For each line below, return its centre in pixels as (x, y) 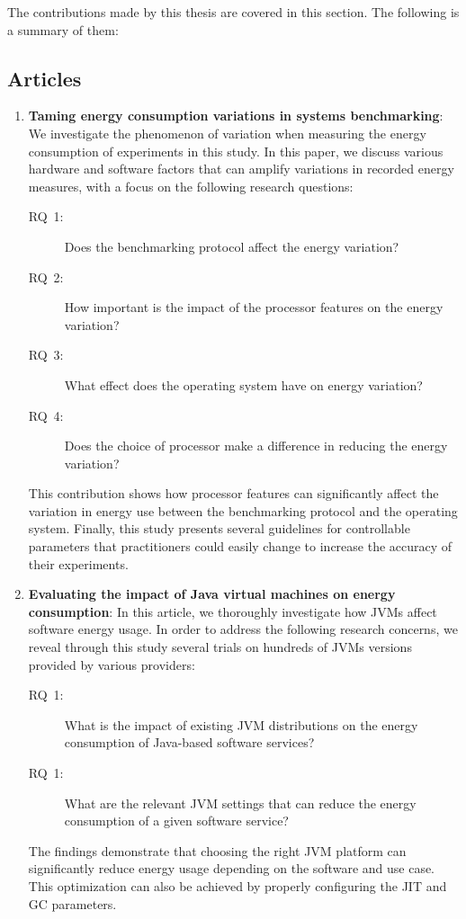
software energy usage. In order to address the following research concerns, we (243, 629)
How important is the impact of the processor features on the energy (254, 307)
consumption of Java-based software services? (189, 742)
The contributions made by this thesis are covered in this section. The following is (233, 12)
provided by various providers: (112, 664)
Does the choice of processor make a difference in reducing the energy (256, 446)
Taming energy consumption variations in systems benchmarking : (236, 116)
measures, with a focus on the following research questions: (191, 186)
